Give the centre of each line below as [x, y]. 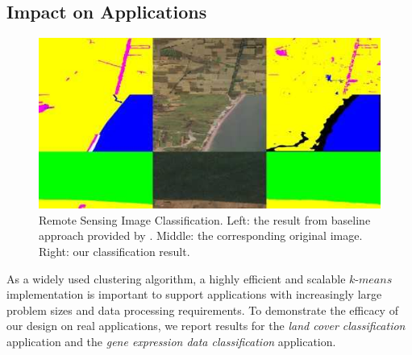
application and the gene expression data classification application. [171, 341]
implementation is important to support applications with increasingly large [194, 294]
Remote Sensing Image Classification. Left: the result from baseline [205, 219]
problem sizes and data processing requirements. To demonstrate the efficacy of [202, 310]
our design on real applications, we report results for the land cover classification [206, 326]
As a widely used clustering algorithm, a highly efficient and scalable [176, 278]
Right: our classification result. [114, 251]
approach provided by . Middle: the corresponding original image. [201, 235]
